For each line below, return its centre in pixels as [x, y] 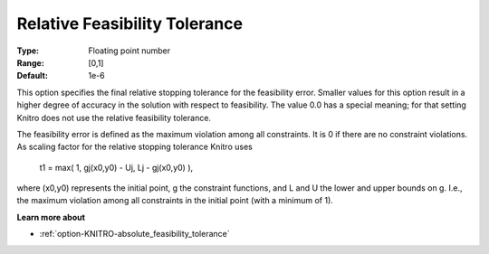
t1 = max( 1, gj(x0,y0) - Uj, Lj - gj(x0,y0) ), [116, 167]
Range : [30, 62]
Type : [28, 51]
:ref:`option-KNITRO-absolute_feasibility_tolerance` [134, 234]
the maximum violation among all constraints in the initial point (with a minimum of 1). [175, 201]
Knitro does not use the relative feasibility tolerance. [114, 118]
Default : [33, 76]
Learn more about [51, 217]
